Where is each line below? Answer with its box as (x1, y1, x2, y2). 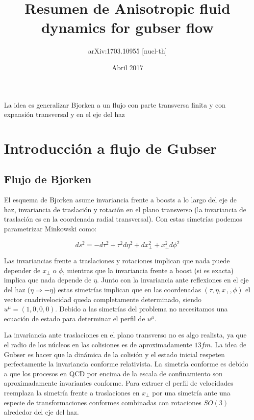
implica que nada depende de (4, 275, 92, 285)
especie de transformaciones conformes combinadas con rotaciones (4, 397, 202, 407)
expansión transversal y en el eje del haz (4, 109, 125, 119)
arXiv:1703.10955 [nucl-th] (88, 46, 167, 56)
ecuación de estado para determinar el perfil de (4, 313, 145, 323)
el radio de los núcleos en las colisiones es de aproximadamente (4, 339, 192, 350)
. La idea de (210, 339, 247, 350)
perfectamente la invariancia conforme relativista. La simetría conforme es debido (4, 359, 249, 369)
